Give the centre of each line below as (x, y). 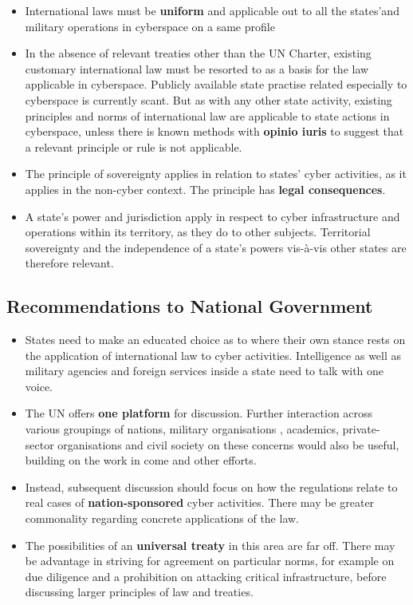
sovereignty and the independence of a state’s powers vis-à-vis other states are (216, 247)
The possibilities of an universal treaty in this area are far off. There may (210, 545)
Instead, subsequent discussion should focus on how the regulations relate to (211, 486)
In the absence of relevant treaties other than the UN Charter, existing (198, 53)
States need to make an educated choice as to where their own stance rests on (215, 340)
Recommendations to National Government (190, 306)
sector (39, 444)
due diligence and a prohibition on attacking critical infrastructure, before (206, 576)
